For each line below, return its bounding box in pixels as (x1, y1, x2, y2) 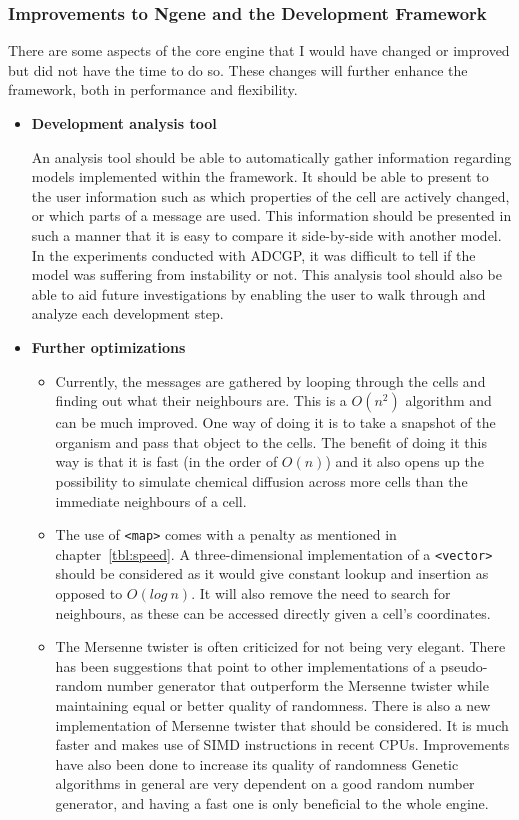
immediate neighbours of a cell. (55, 490, 247, 511)
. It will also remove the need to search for (191, 583, 451, 603)
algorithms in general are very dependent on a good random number (55, 773, 475, 794)
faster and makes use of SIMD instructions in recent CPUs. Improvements (55, 734, 510, 755)
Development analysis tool (31, 113, 217, 133)
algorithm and (405, 390, 492, 411)
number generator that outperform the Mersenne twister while (106, 675, 489, 696)
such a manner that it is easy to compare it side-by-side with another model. (31, 224, 502, 245)
